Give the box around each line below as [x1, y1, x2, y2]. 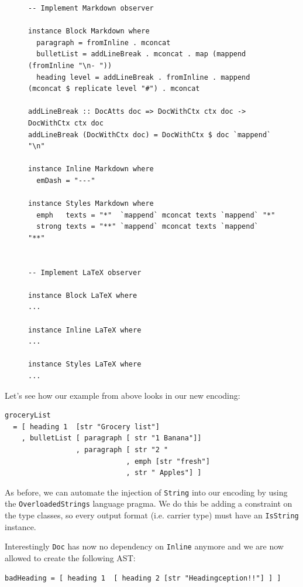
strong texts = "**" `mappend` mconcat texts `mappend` [36, 222, 259, 231]
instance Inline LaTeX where [28, 325, 142, 334]
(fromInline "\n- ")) [28, 61, 112, 70]
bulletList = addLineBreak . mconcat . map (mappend [36, 50, 246, 59]
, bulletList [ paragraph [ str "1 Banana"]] [21, 434, 202, 443]
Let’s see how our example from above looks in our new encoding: [5, 389, 240, 401]
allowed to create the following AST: [5, 551, 136, 564]
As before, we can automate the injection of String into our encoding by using [5, 486, 288, 498]
